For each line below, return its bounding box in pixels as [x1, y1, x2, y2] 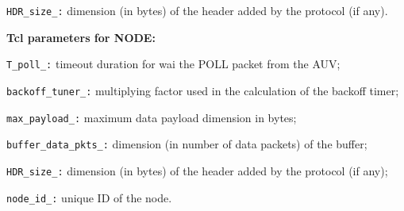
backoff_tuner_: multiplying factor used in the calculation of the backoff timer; [6, 82, 399, 98]
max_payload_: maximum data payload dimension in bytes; [6, 109, 297, 125]
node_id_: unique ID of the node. [6, 189, 172, 205]
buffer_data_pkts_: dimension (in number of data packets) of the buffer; [6, 136, 367, 152]
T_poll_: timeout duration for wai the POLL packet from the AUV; [6, 56, 341, 72]
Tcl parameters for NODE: [6, 29, 156, 45]
